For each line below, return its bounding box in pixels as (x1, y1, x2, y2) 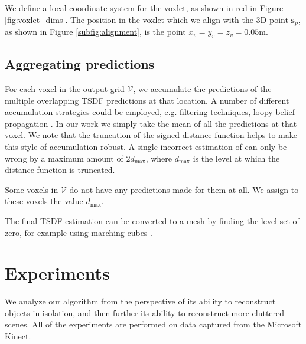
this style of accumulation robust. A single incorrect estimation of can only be (5, 140, 287, 153)
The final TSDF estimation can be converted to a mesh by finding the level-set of (5, 214, 300, 227)
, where (145, 152, 172, 164)
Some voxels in (5, 183, 58, 195)
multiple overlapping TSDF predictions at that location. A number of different (5, 94, 289, 106)
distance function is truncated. (5, 163, 115, 176)
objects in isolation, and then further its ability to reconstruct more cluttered (5, 306, 285, 319)
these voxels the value (5, 195, 83, 207)
